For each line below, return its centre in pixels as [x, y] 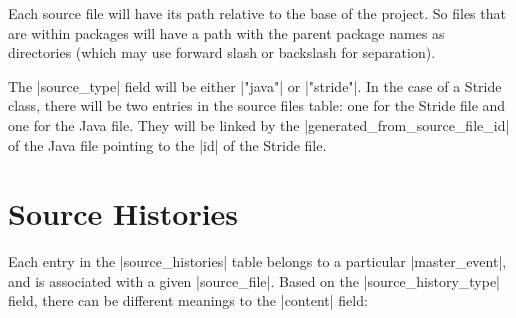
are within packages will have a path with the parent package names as [226, 32]
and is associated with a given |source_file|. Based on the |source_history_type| [254, 280]
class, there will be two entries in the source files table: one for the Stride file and [257, 105]
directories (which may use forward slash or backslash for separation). [222, 52]
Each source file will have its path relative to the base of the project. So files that [257, 13]
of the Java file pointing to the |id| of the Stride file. [167, 144]
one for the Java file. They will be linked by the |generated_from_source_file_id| [259, 124]
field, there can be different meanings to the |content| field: [188, 300]
